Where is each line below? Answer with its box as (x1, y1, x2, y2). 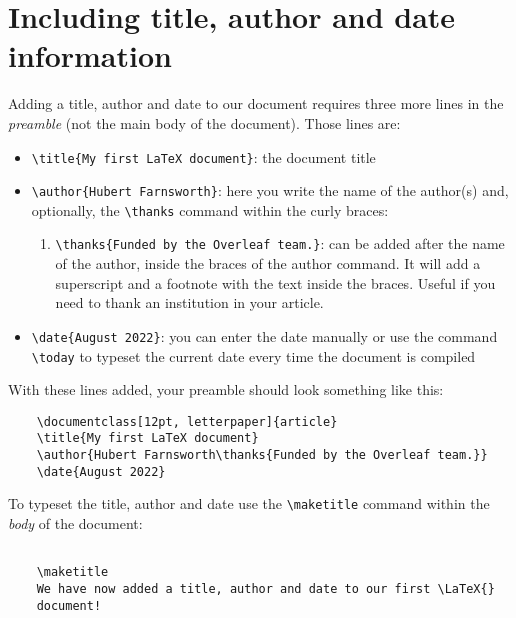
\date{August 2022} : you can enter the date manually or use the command (31, 325, 498, 346)
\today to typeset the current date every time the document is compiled (31, 345, 476, 366)
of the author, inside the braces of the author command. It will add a (55, 253, 481, 274)
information (8, 35, 172, 76)
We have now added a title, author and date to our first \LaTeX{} (36, 582, 495, 596)
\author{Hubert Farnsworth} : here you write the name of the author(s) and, (31, 180, 509, 201)
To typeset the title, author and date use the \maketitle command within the (8, 493, 490, 514)
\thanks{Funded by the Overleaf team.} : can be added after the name (55, 233, 505, 254)
